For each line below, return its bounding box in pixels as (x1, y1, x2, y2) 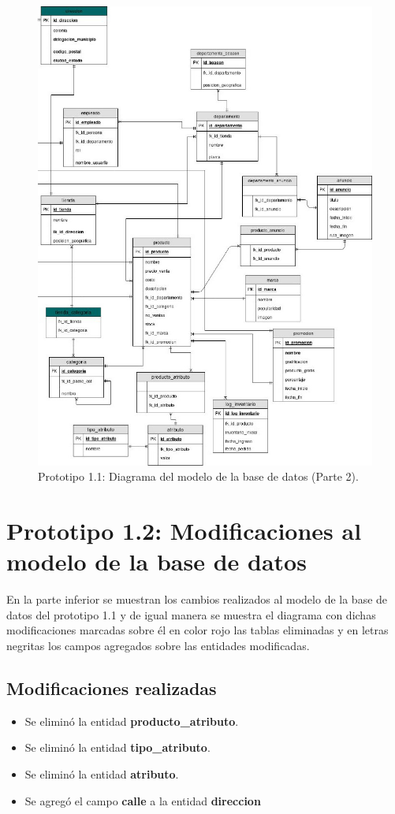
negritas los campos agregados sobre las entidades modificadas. (6, 637, 310, 653)
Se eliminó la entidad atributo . (24, 765, 179, 782)
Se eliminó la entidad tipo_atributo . (24, 739, 211, 756)
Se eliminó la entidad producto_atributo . (24, 712, 239, 729)
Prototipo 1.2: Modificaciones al (6, 515, 362, 547)
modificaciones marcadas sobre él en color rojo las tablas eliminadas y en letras (6, 622, 389, 638)
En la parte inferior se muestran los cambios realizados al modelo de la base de (6, 591, 388, 608)
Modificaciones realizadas (6, 675, 217, 700)
